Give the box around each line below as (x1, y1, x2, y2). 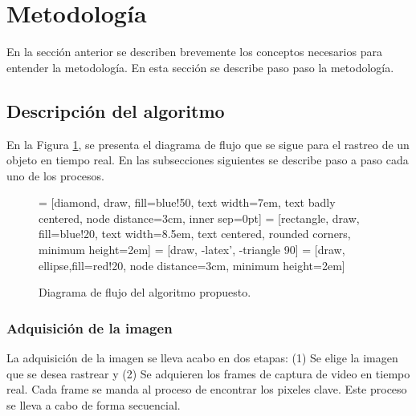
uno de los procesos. (6, 167, 104, 184)
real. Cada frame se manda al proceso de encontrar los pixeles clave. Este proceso (6, 381, 407, 398)
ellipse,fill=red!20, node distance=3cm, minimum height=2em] (39, 256, 345, 273)
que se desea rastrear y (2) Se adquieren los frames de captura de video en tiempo (6, 365, 410, 382)
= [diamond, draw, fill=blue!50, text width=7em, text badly (39, 194, 336, 211)
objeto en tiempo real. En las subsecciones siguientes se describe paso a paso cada (6, 151, 409, 168)
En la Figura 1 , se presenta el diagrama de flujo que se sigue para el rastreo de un (6, 135, 410, 152)
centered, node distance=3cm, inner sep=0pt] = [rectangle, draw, (39, 209, 360, 226)
